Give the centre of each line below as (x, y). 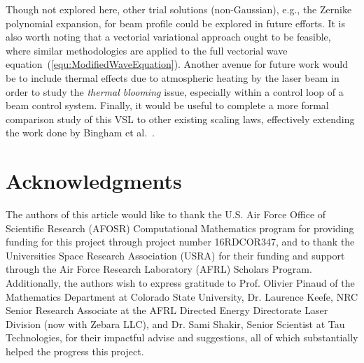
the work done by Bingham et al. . (80, 133)
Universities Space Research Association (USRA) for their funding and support (175, 255)
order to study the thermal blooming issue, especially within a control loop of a (175, 91)
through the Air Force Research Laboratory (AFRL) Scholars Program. (159, 269)
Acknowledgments (94, 181)
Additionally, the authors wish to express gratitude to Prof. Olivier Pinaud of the (180, 283)
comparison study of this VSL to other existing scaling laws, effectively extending (180, 119)
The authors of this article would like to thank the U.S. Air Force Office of (166, 214)
